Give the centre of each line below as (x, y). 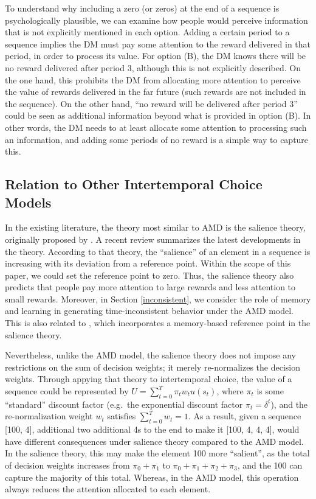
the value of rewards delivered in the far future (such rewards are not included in (156, 92)
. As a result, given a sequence (245, 416)
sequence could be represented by (67, 391)
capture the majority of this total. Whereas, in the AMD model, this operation (152, 477)
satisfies (122, 416)
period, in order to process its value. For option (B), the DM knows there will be (156, 56)
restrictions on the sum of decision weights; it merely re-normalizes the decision (153, 367)
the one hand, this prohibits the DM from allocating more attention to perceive (153, 79)
